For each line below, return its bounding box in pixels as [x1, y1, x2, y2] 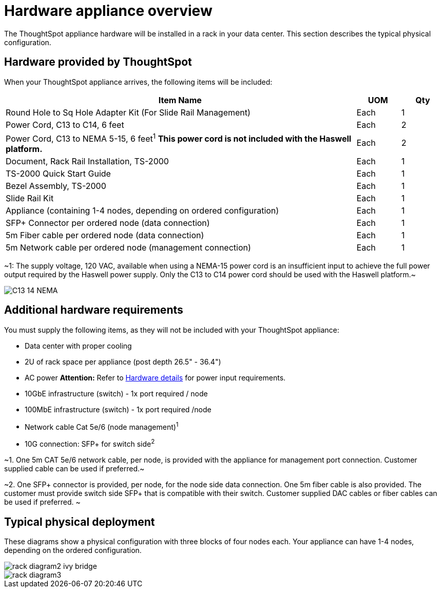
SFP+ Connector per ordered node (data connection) [6, 217, 210, 228]
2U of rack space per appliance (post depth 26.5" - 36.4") [25, 357, 221, 366]
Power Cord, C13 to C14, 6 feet [6, 119, 124, 130]
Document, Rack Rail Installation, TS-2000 [6, 156, 169, 166]
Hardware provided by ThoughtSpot [4, 55, 192, 69]
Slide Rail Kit [6, 193, 54, 203]
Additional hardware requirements [4, 303, 183, 317]
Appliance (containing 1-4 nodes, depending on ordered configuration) [6, 205, 279, 216]
